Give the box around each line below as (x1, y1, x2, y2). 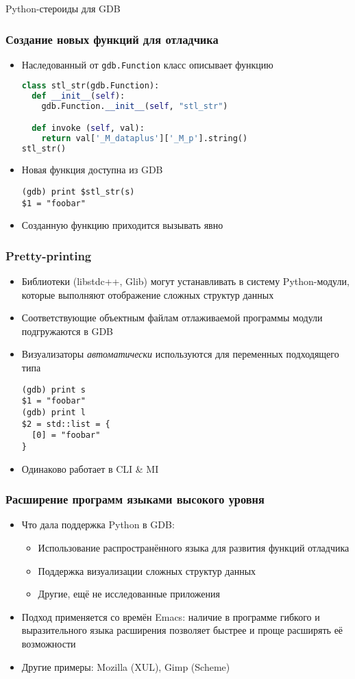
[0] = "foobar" (32, 430, 101, 441)
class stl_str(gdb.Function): (21, 81, 160, 91)
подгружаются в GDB (21, 323, 114, 338)
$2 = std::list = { (21, 419, 110, 429)
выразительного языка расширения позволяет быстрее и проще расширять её (21, 623, 343, 637)
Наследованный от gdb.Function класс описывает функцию (21, 57, 273, 71)
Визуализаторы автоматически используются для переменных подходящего (21, 347, 339, 361)
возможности (21, 636, 76, 650)
